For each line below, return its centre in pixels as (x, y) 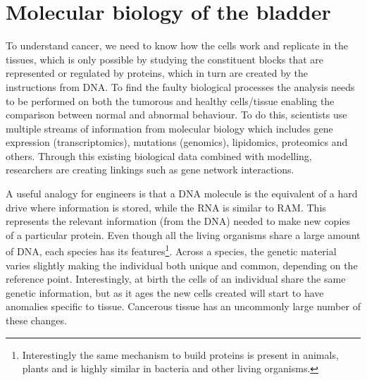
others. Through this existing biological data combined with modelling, (159, 155)
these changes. (36, 320)
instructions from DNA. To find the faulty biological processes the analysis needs (180, 86)
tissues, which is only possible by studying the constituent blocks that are (165, 59)
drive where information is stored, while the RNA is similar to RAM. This (166, 207)
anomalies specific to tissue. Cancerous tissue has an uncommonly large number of (183, 306)
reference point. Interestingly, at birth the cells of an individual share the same (176, 279)
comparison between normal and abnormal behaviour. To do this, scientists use (176, 115)
